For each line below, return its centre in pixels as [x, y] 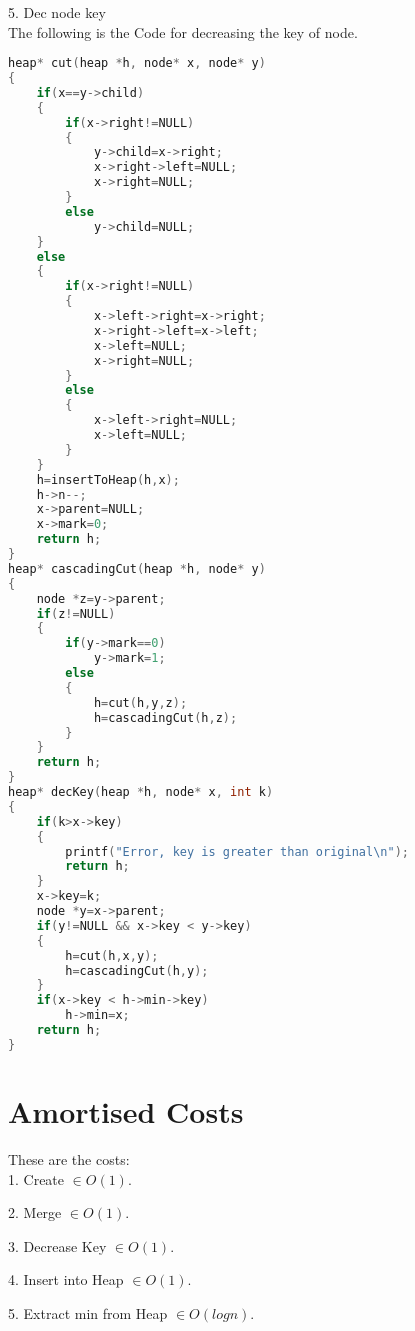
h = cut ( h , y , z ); [140, 702]
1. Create [36, 1178]
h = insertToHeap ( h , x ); [108, 479]
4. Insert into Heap [66, 1279]
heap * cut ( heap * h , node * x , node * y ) [137, 63]
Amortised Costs [126, 1111]
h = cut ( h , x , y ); [112, 955]
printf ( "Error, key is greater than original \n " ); [237, 851]
